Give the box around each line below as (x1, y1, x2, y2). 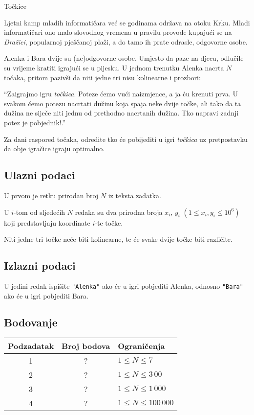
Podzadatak (8, 340, 54, 352)
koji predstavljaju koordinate (4, 217, 90, 228)
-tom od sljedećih (14, 207, 65, 217)
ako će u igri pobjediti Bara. (4, 290, 88, 300)
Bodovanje (4, 314, 58, 329)
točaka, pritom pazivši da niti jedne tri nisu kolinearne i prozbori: (4, 72, 201, 82)
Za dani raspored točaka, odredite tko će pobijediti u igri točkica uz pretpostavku (4, 134, 248, 144)
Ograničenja (118, 340, 165, 352)
